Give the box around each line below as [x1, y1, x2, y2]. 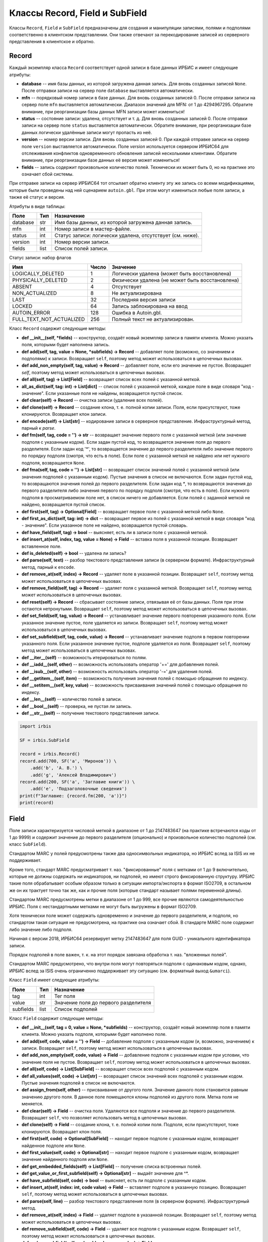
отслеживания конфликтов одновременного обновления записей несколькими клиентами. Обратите [21, 150, 237, 156]
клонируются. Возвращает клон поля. [21, 1128, 102, 1135]
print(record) [19, 800, 54, 806]
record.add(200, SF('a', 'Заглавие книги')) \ [19, 779, 135, 785]
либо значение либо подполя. [9, 927, 73, 932]
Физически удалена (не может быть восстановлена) [112, 277, 239, 284]
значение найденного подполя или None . [21, 1157, 109, 1163]
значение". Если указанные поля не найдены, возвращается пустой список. [21, 390, 183, 396]
